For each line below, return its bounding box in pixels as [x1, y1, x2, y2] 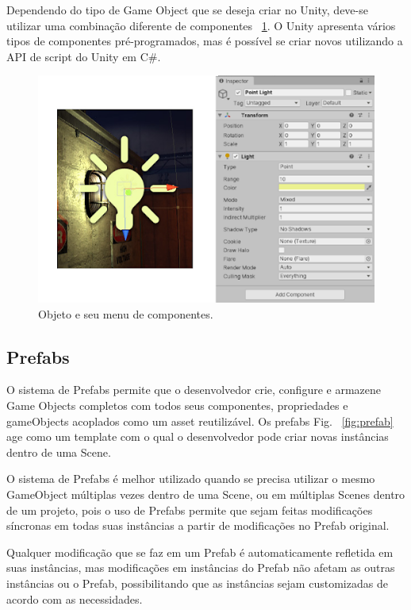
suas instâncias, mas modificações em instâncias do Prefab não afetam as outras [6, 559, 395, 576]
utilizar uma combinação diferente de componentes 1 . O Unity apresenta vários [6, 17, 396, 33]
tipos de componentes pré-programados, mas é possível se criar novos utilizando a [6, 33, 403, 49]
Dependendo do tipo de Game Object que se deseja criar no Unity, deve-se [6, 2, 368, 17]
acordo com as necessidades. [6, 590, 143, 607]
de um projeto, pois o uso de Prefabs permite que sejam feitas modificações [6, 501, 373, 518]
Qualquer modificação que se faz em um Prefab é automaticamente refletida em [6, 543, 394, 560]
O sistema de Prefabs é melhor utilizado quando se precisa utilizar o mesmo [6, 470, 375, 487]
